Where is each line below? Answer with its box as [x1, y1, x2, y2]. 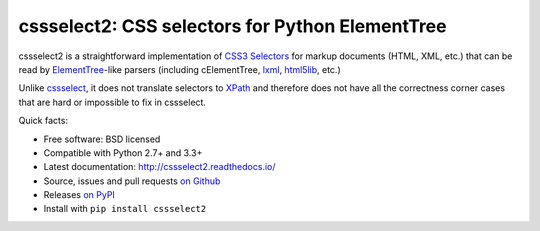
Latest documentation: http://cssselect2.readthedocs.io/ [43, 161, 276, 173]
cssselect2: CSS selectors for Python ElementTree [18, 15, 447, 37]
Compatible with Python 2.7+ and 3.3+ [43, 146, 203, 159]
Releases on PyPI [43, 189, 115, 201]
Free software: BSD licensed [43, 133, 161, 145]
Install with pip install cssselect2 [43, 203, 207, 215]
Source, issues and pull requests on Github [43, 175, 221, 187]
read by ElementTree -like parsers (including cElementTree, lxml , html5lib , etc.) [18, 63, 341, 75]
